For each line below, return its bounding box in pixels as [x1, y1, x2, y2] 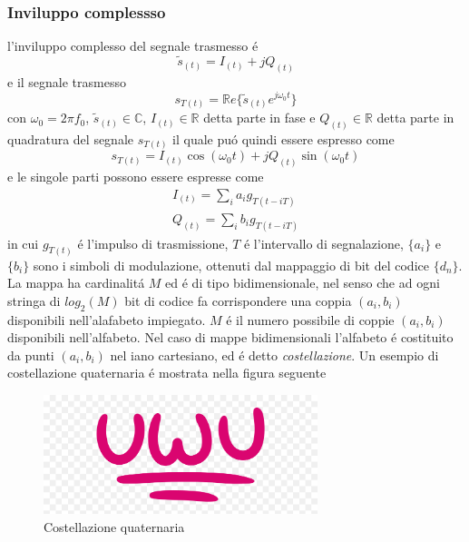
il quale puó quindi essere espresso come [172, 129, 395, 148]
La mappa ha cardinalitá [7, 273, 145, 292]
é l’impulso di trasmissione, [77, 233, 229, 252]
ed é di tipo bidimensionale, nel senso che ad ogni [165, 273, 440, 292]
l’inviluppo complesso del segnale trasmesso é [7, 36, 259, 55]
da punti [7, 345, 54, 364]
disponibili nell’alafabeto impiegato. [7, 310, 206, 329]
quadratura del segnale [7, 129, 134, 148]
